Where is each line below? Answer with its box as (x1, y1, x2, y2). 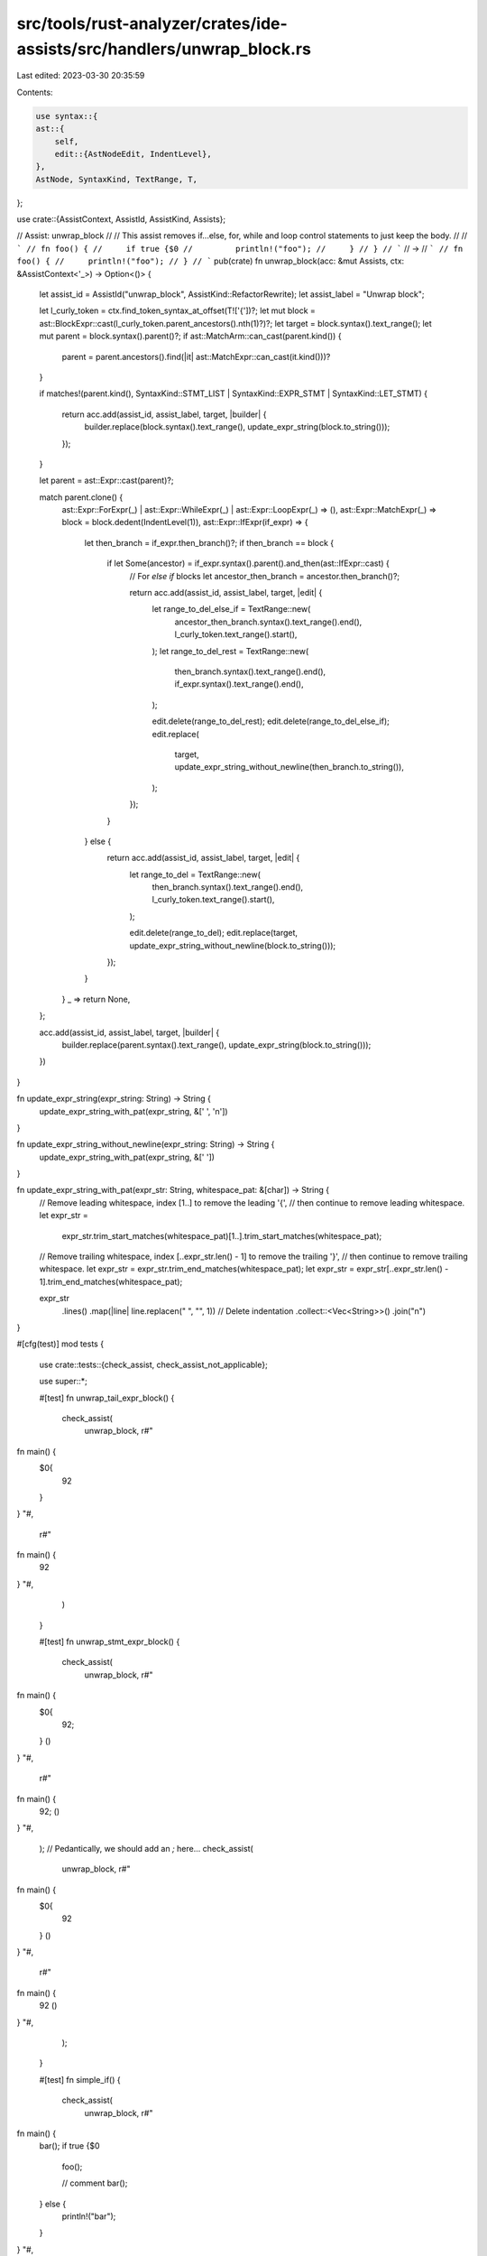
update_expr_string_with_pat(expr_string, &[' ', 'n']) (39, 1105, 229, 1116)
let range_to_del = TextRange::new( (129, 869, 262, 880)
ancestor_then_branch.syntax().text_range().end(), (174, 616, 363, 627)
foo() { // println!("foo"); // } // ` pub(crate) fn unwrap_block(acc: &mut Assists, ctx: (16, 255, 405, 266)
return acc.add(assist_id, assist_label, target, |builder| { (61, 409, 267, 420)
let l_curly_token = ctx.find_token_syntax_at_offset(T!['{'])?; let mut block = (39, 305, 316, 316)
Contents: (16, 87, 53, 97)
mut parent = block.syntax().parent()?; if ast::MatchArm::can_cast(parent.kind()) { (39, 330, 342, 342)
